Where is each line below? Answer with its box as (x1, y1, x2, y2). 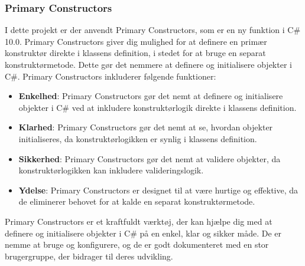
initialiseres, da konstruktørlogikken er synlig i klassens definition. (18, 132, 257, 145)
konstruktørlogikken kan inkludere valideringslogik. (18, 164, 204, 176)
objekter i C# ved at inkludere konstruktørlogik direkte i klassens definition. (18, 101, 297, 113)
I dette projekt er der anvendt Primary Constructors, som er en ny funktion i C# (5, 24, 301, 36)
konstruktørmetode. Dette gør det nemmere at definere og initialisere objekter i (5, 58, 292, 70)
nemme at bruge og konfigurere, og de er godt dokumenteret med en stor (5, 238, 269, 251)
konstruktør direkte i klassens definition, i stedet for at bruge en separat (5, 47, 266, 59)
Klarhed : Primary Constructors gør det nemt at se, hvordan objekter (18, 121, 273, 133)
